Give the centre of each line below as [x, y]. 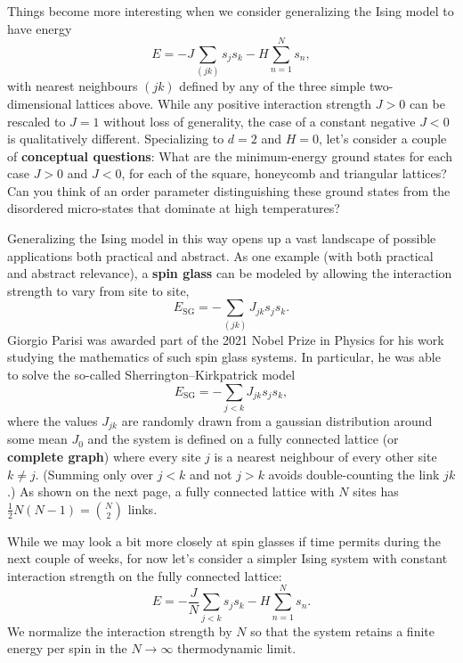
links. [142, 508]
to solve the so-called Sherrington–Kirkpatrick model [151, 374]
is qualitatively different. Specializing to [116, 139]
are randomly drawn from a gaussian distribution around [277, 420]
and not [211, 474]
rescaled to [37, 121]
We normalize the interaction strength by [120, 630]
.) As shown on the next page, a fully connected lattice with [171, 491]
